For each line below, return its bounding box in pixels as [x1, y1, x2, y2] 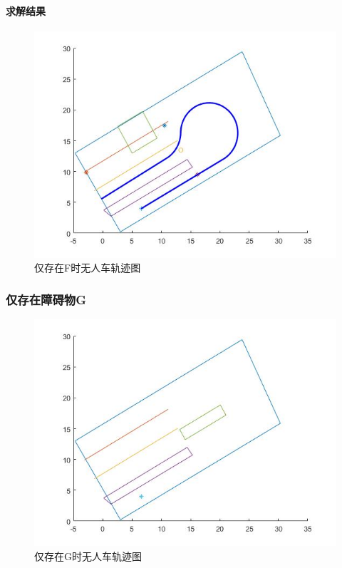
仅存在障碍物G [6, 290, 86, 308]
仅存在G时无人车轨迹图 [34, 548, 142, 563]
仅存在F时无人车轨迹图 [34, 260, 141, 275]
